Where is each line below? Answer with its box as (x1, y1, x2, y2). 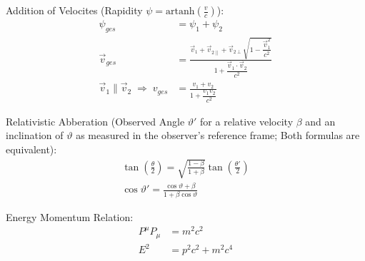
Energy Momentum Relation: (6, 209, 134, 224)
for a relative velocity (200, 113, 294, 128)
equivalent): (6, 141, 57, 156)
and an (305, 113, 336, 128)
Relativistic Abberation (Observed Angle (6, 113, 185, 128)
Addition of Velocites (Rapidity (6, 3, 143, 17)
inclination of (6, 128, 64, 143)
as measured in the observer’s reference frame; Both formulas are (76, 128, 360, 143)
